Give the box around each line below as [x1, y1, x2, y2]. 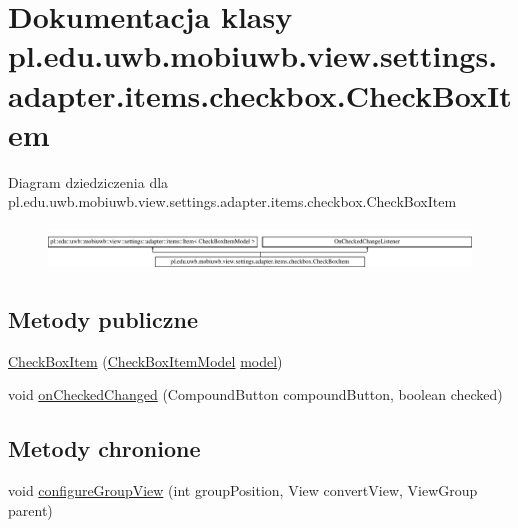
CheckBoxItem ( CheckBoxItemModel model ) [8, 350, 283, 371]
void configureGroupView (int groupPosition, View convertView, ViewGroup [8, 480, 478, 501]
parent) [8, 499, 53, 520]
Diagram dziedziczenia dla [8, 171, 169, 192]
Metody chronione [8, 433, 201, 464]
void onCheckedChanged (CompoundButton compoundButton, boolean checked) [8, 384, 503, 405]
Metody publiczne [8, 303, 198, 334]
